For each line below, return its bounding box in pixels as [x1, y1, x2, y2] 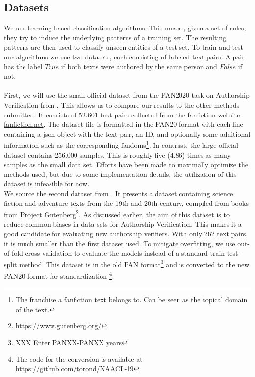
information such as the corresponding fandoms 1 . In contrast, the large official [4, 139, 238, 150]
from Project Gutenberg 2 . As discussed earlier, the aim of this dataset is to [4, 208, 229, 219]
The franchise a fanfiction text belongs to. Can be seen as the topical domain [15, 294, 248, 305]
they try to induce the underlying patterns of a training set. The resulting [4, 32, 227, 42]
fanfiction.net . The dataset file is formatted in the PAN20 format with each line [4, 119, 243, 129]
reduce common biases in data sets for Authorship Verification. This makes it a [4, 219, 242, 229]
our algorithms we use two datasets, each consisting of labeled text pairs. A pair [4, 51, 245, 61]
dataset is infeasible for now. [4, 178, 90, 189]
